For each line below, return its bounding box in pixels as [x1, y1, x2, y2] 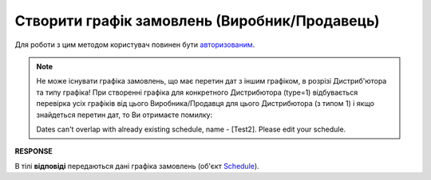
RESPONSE [14, 147, 53, 156]
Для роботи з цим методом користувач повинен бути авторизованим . [14, 40, 255, 49]
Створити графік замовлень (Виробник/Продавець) [14, 12, 380, 29]
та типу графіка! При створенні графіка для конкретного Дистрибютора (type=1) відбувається [36, 88, 358, 97]
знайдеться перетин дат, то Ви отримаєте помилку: [36, 110, 213, 119]
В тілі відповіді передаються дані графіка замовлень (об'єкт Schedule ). [14, 161, 259, 170]
